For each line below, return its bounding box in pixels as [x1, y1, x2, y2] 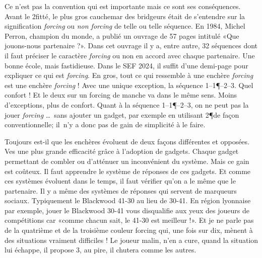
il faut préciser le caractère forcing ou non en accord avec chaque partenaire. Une [5, 50, 255, 60]
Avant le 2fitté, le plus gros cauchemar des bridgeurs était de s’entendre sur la [5, 11, 245, 21]
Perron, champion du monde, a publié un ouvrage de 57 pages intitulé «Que [5, 30, 239, 41]
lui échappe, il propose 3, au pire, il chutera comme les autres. [5, 244, 196, 255]
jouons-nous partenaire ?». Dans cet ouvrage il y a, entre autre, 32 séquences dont [5, 40, 258, 51]
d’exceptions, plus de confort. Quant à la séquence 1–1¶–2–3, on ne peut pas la [5, 99, 249, 110]
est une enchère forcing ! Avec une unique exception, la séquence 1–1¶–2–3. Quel [5, 79, 253, 90]
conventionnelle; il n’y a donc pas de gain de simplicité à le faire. [5, 119, 206, 130]
